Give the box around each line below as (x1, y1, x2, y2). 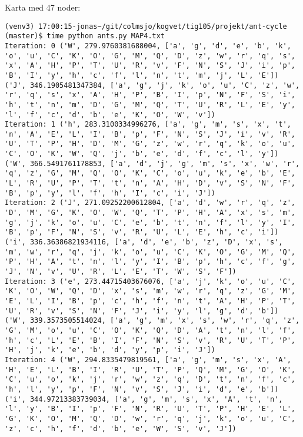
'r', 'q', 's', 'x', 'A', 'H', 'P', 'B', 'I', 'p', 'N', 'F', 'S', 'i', (5, 91, 295, 100)
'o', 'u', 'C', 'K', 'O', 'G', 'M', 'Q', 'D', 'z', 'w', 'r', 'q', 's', (5, 51, 295, 60)
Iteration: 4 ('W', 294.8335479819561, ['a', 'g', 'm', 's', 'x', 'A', (5, 355, 291, 364)
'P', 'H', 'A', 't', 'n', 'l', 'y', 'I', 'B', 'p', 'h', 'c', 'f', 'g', (5, 257, 295, 266)
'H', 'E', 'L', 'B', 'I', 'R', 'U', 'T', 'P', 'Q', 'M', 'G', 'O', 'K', (5, 365, 295, 374)
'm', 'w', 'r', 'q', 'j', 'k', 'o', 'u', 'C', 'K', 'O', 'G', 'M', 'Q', (5, 247, 295, 256)
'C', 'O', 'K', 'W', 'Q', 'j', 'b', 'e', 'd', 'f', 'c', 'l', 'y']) (5, 150, 279, 158)
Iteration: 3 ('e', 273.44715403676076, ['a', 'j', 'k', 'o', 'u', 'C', (5, 277, 295, 286)
